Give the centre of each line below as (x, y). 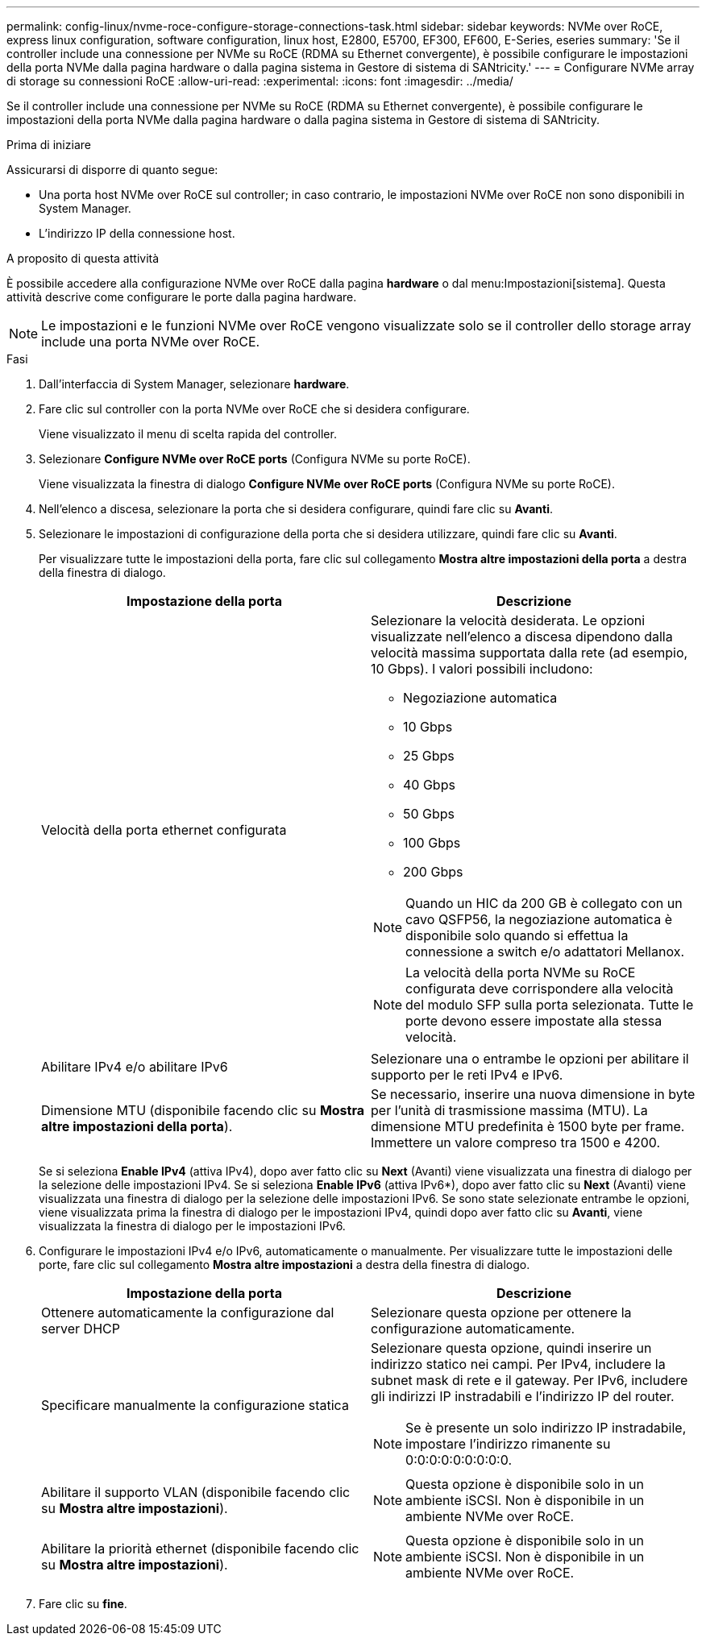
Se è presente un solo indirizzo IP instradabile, (546, 1428)
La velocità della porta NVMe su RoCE (521, 972)
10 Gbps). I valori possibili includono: (482, 669)
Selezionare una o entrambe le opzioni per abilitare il (530, 1059)
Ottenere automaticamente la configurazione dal (188, 1312)
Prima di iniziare (49, 145)
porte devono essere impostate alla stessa (534, 1021)
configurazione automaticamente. (473, 1329)
